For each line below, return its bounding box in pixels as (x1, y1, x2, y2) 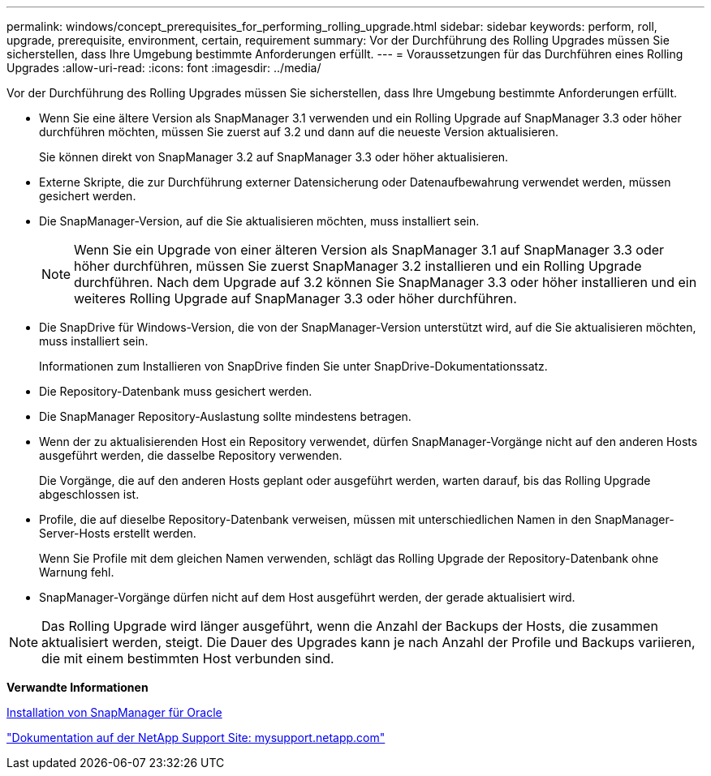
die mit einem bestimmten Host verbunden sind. (41, 650, 334, 667)
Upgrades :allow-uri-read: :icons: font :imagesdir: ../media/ (6, 61, 321, 75)
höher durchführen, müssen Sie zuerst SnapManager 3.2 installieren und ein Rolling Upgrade (74, 258, 642, 274)
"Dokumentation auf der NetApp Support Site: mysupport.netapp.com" (6, 731, 386, 744)
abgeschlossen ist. (39, 487, 140, 501)
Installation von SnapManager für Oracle (6, 705, 222, 719)
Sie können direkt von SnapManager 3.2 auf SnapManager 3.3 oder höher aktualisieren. (39, 150, 509, 164)
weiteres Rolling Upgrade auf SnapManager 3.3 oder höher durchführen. (74, 290, 517, 307)
